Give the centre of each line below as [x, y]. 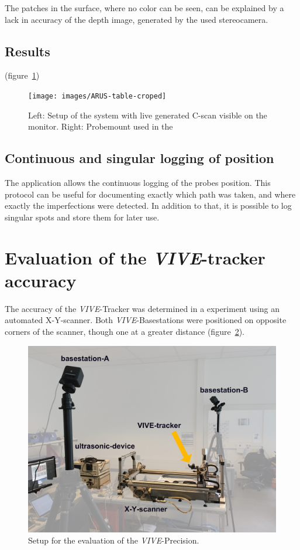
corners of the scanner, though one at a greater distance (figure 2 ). [125, 331]
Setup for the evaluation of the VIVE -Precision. [114, 540]
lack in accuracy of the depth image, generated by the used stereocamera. [137, 19]
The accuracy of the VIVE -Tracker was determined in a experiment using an [142, 308]
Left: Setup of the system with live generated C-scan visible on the [148, 115]
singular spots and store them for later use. [82, 217]
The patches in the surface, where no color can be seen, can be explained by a [144, 8]
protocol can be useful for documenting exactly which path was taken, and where [150, 194]
